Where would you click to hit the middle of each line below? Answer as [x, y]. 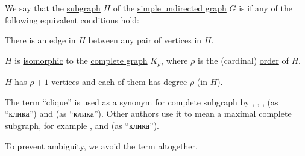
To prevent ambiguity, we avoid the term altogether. [101, 145]
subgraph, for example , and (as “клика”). [82, 126]
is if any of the [266, 8]
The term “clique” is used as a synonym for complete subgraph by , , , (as [142, 101]
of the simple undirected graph [170, 8]
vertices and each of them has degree [119, 82]
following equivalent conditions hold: [72, 20]
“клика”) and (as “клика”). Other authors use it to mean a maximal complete [148, 114]
